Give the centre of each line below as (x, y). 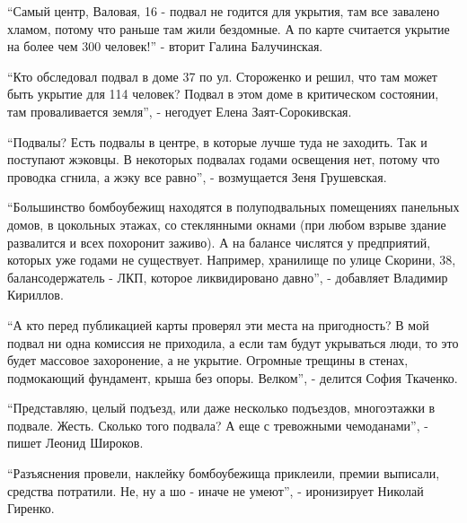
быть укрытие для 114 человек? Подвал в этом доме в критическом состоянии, (223, 94)
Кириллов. (35, 295)
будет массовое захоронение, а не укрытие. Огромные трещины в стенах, (208, 360)
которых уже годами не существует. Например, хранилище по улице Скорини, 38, (232, 260)
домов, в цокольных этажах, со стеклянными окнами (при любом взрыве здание (227, 224)
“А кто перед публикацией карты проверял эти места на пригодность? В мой (218, 324)
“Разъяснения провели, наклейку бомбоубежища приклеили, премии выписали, (224, 473)
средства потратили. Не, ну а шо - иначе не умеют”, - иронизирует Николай (216, 490)
